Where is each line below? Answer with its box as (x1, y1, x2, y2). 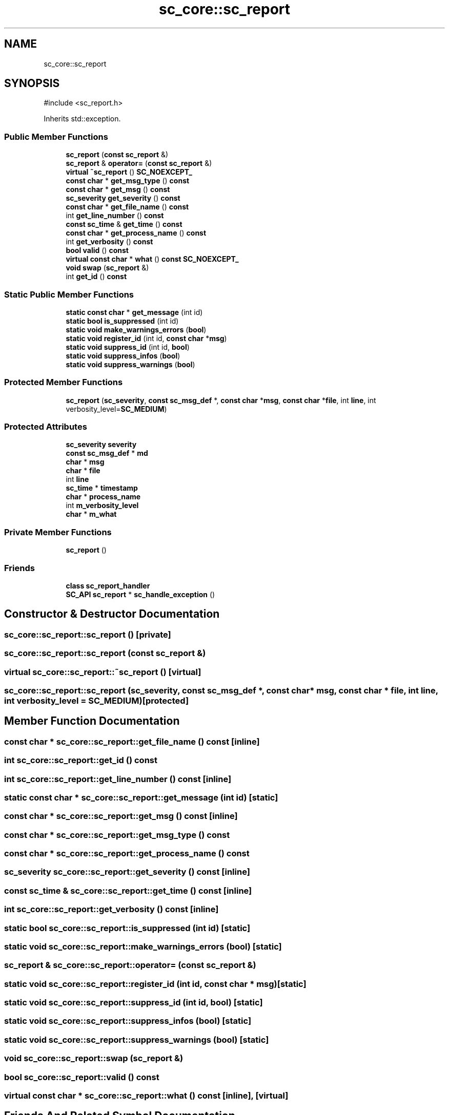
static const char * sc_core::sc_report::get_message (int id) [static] (4, 792, 278, 803)
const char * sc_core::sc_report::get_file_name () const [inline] (4, 736, 260, 747)
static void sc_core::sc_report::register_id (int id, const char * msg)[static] (4, 978, 307, 989)
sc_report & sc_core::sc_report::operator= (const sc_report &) (4, 960, 256, 971)
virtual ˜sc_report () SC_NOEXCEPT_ (66, 167, 193, 177)
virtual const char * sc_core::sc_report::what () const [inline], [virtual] (4, 1090, 289, 1101)
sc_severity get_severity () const (66, 194, 180, 203)
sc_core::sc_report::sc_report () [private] (4, 629, 171, 640)
